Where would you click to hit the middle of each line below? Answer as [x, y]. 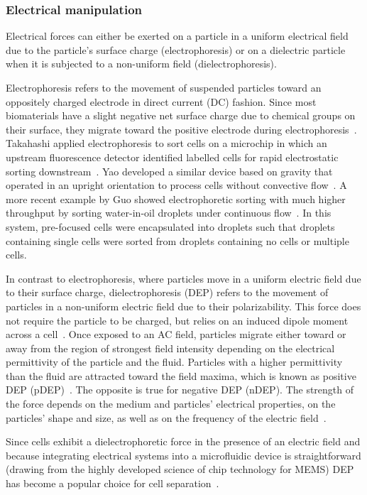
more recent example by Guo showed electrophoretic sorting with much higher [176, 198]
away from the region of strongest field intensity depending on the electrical [170, 348]
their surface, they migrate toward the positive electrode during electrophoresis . [181, 129]
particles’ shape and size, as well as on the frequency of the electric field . [166, 417]
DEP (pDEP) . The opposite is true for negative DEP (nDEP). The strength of [180, 390]
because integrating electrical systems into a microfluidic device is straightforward [183, 455]
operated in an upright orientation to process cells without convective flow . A [176, 185]
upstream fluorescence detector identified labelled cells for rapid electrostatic [172, 157]
